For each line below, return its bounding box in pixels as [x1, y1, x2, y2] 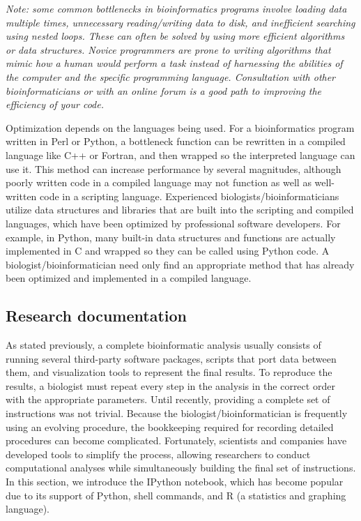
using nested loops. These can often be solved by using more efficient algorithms [6, 29, 345, 43]
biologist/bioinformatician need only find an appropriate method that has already [6, 257, 355, 271]
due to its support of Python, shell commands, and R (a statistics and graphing [6, 488, 346, 502]
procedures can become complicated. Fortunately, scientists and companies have [6, 433, 347, 448]
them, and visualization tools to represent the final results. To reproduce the [6, 365, 332, 379]
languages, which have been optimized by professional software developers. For [6, 216, 341, 230]
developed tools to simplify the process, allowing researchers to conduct [6, 446, 311, 461]
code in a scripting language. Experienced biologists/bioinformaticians [40, 188, 339, 203]
